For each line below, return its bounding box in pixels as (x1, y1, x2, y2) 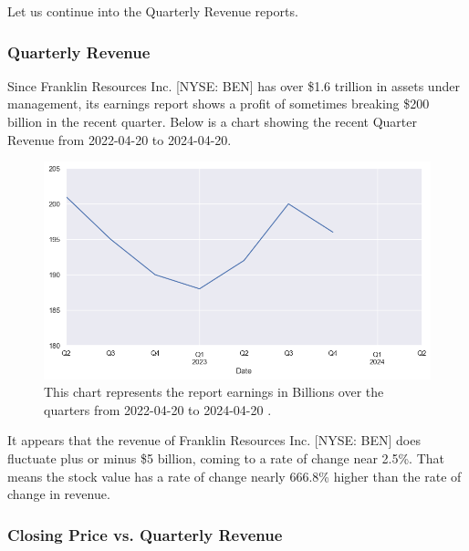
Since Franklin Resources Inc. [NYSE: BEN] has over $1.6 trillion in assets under (7, 76, 460, 95)
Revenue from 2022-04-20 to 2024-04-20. (7, 130, 232, 149)
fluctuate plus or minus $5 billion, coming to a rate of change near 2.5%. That (7, 448, 444, 467)
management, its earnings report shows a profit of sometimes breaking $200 (7, 94, 430, 113)
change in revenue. (7, 484, 110, 504)
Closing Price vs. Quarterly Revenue (7, 523, 283, 546)
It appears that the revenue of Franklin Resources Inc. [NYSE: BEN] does (7, 431, 421, 450)
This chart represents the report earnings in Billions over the (44, 382, 384, 401)
